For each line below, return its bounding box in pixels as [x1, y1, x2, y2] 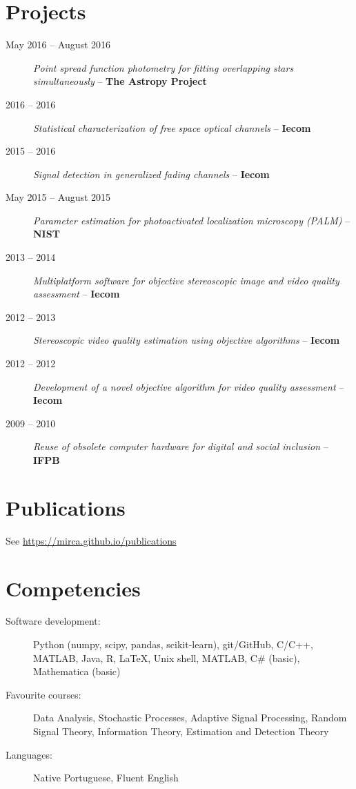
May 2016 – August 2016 [6, 37, 111, 52]
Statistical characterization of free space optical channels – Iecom [33, 120, 311, 135]
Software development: [6, 614, 101, 628]
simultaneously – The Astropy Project [33, 74, 207, 88]
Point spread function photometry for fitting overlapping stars [33, 60, 294, 75]
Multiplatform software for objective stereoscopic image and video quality [33, 273, 339, 287]
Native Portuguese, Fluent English [33, 770, 179, 785]
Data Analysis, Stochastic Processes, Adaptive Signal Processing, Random [33, 710, 347, 725]
